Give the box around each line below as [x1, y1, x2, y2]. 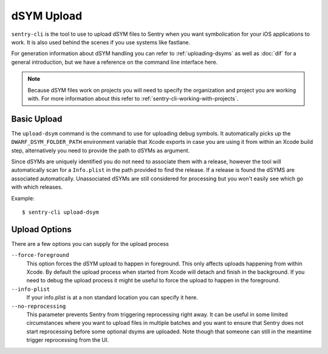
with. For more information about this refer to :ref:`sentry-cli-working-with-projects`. [27, 95, 239, 102]
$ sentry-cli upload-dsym [22, 208, 100, 216]
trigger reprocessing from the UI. [26, 336, 109, 344]
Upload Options [11, 224, 72, 234]
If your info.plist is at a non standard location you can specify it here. [26, 294, 199, 301]
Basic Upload [11, 114, 63, 124]
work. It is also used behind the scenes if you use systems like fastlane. [11, 38, 191, 46]
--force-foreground [11, 252, 69, 259]
